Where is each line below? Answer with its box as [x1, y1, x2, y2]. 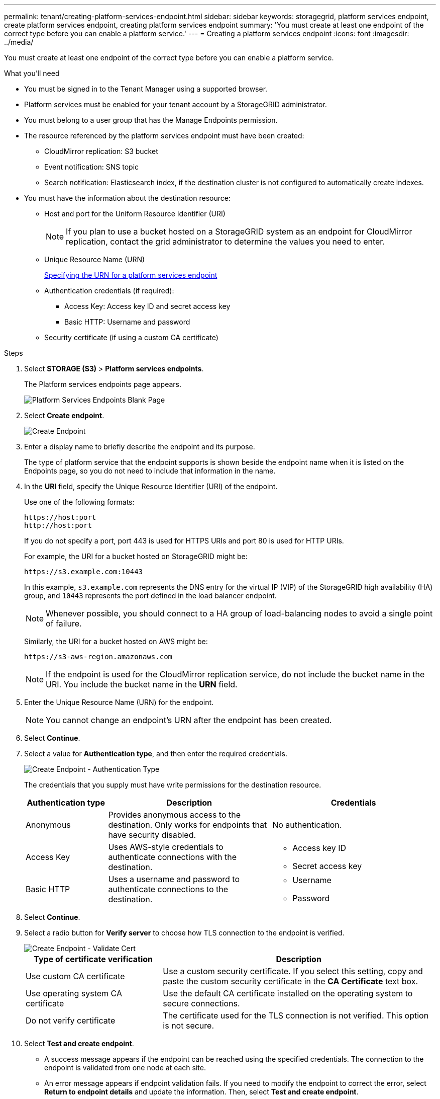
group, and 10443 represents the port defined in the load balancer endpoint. [24, 591, 277, 600]
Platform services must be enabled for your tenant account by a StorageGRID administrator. [24, 100, 327, 109]
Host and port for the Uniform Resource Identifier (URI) [44, 209, 226, 218]
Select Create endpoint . [24, 411, 104, 420]
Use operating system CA [26, 988, 122, 998]
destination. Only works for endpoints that [108, 820, 267, 830]
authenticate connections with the [108, 852, 237, 862]
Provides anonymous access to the [108, 810, 241, 820]
